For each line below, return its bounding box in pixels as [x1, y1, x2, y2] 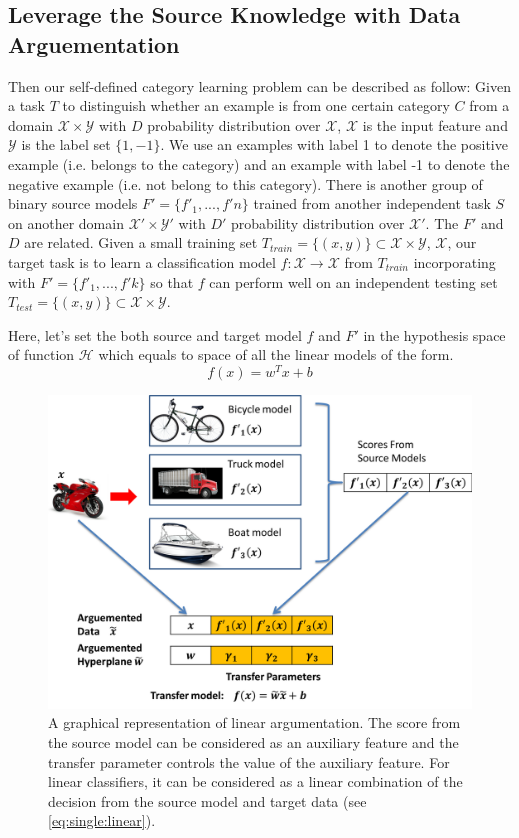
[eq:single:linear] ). [48, 810, 156, 831]
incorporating [413, 251, 496, 272]
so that [150, 271, 194, 292]
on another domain [8, 212, 124, 233]
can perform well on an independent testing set [209, 271, 498, 292]
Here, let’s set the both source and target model [8, 324, 302, 345]
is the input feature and [362, 114, 508, 135]
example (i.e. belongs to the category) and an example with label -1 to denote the [8, 153, 510, 174]
